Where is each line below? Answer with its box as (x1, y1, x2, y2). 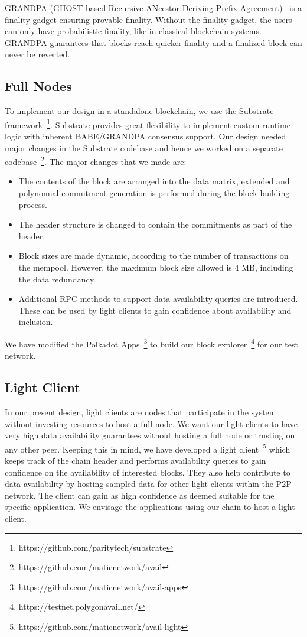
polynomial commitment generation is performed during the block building (18, 187, 290, 199)
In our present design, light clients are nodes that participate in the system (5, 406, 276, 418)
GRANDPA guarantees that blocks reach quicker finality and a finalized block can (5, 36, 302, 48)
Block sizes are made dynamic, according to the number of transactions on (18, 249, 289, 262)
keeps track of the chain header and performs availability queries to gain (5, 454, 266, 467)
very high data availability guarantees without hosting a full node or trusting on (5, 429, 295, 441)
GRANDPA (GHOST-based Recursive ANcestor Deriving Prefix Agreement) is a (5, 2, 302, 14)
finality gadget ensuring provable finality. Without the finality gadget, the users (5, 13, 292, 25)
